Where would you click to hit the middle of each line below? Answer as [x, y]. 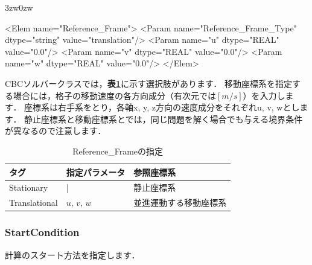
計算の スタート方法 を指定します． [72, 254]
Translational [33, 203]
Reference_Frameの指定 [118, 151]
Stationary [29, 187]
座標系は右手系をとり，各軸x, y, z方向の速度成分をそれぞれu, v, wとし [162, 107]
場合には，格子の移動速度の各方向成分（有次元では [114, 95]
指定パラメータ [96, 172]
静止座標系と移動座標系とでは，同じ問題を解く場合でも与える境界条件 [164, 119]
